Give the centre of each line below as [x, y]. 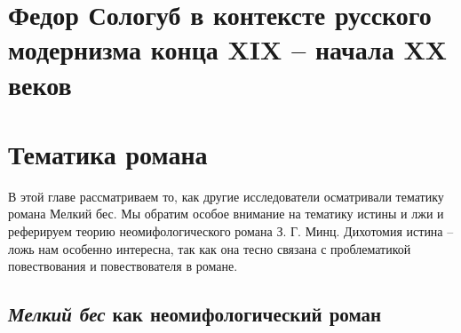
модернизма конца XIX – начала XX [228, 49]
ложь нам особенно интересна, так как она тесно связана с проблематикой [210, 248]
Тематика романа [108, 153]
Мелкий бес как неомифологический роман [195, 314]
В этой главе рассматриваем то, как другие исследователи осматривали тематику [226, 196]
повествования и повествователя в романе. [123, 266]
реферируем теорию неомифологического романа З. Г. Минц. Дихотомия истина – [231, 231]
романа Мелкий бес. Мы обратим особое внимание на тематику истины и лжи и [226, 214]
